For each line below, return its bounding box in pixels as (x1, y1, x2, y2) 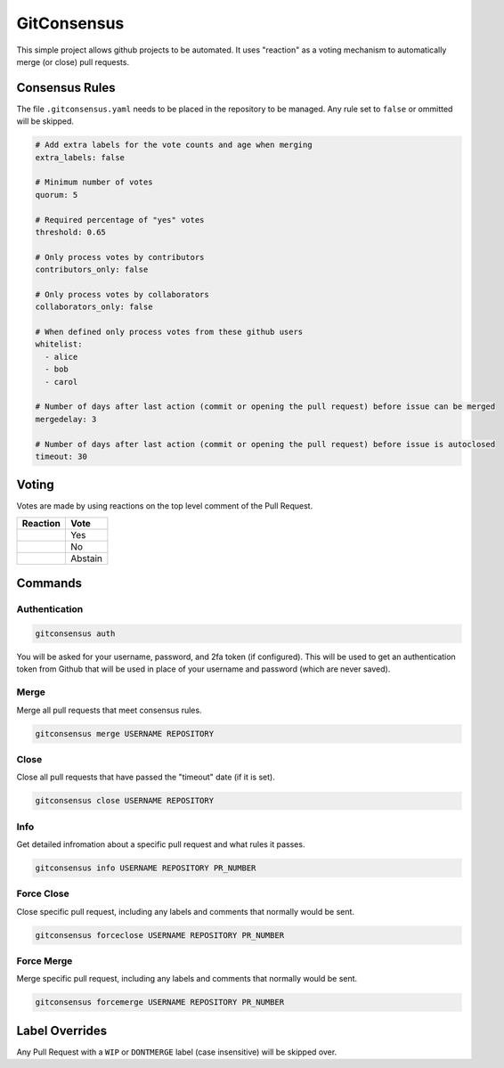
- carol (45, 377, 78, 387)
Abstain (69, 552, 102, 565)
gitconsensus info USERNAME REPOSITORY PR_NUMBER (35, 862, 256, 873)
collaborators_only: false (35, 302, 153, 312)
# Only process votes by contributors (35, 252, 205, 262)
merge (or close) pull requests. (16, 56, 129, 67)
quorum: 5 (35, 190, 78, 200)
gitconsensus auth (35, 629, 116, 639)
